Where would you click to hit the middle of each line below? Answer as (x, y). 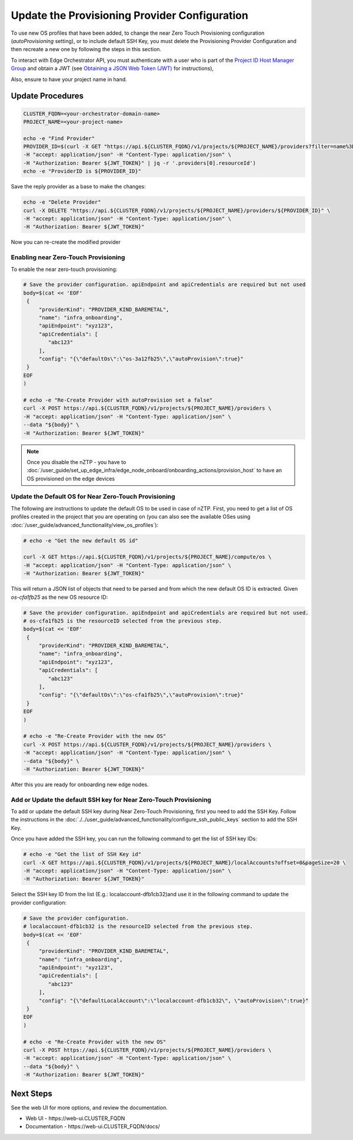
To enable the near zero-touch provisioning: (64, 269)
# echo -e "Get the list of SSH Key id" (82, 854)
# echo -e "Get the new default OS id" (81, 541)
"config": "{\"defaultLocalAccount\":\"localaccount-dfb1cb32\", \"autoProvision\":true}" (174, 1000)
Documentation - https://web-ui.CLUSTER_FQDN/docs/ (93, 1126)
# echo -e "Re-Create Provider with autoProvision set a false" (118, 400)
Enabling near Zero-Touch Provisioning (68, 257)
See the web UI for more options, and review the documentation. (89, 1108)
